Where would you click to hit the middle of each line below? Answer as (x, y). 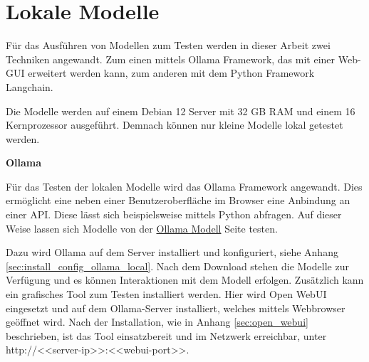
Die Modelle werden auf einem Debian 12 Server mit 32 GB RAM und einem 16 (181, 111)
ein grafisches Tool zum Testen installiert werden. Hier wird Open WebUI (166, 294)
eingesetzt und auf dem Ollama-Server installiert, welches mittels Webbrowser (176, 308)
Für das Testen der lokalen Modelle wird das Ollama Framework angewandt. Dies (184, 186)
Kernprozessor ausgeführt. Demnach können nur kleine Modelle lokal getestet (175, 125)
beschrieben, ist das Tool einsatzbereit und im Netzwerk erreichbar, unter (166, 335)
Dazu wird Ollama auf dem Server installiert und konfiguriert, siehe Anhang (172, 252)
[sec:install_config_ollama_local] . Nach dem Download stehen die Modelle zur (177, 266)
